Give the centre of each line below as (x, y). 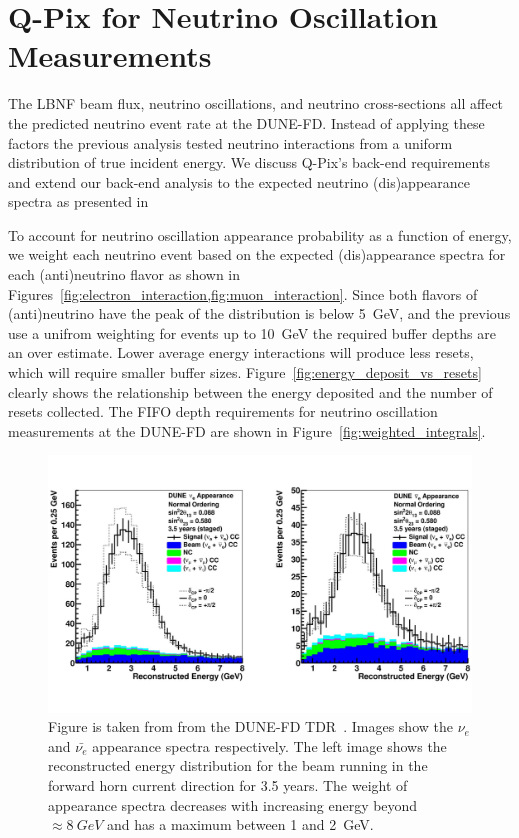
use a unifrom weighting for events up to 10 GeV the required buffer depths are (252, 332)
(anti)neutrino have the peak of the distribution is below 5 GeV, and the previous (259, 313)
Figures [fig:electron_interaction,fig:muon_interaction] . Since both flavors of (243, 293)
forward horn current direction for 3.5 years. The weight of (228, 784)
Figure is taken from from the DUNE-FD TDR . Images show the (250, 726)
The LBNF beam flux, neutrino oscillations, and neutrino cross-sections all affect (256, 103)
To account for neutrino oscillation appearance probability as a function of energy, (260, 234)
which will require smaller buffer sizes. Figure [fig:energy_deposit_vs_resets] (245, 372)
